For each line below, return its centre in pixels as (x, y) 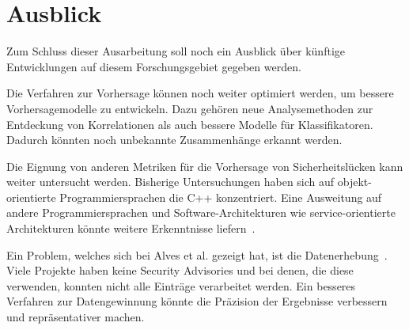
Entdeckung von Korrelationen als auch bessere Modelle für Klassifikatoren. (190, 124)
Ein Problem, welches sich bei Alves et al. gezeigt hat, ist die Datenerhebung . (197, 254)
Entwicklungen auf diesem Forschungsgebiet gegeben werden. (154, 66)
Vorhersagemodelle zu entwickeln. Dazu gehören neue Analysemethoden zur (190, 108)
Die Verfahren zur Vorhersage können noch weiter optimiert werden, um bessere (200, 93)
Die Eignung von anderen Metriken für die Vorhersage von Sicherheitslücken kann (205, 166)
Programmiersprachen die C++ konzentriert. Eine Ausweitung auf (221, 197)
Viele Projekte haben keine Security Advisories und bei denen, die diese (180, 270)
